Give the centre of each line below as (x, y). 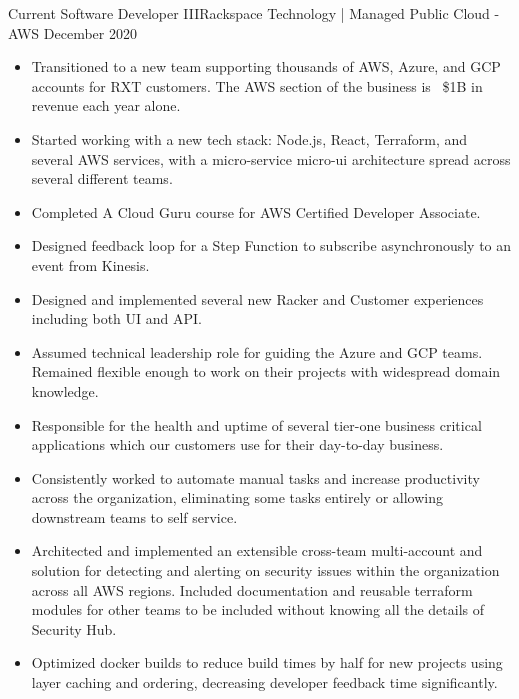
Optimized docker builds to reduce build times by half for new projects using (267, 662)
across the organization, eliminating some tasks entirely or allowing (237, 497)
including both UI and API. (116, 318)
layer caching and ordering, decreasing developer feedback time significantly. (264, 682)
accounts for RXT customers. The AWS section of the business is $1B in (257, 85)
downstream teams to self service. (134, 516)
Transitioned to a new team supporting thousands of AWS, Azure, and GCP (266, 66)
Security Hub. (74, 628)
